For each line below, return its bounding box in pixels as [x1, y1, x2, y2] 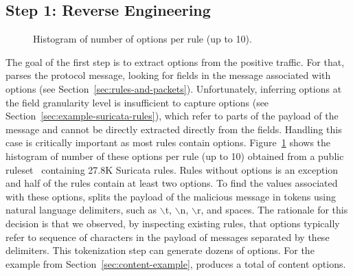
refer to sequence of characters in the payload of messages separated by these [5, 229, 330, 244]
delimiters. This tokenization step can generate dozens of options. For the [5, 243, 315, 257]
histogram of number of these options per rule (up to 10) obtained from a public [5, 148, 344, 163]
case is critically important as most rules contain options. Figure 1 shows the [5, 135, 331, 150]
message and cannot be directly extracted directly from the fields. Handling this [5, 122, 342, 136]
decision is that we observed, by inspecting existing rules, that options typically [5, 216, 340, 230]
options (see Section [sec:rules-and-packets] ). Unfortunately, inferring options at [5, 81, 342, 95]
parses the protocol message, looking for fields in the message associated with [5, 68, 331, 82]
